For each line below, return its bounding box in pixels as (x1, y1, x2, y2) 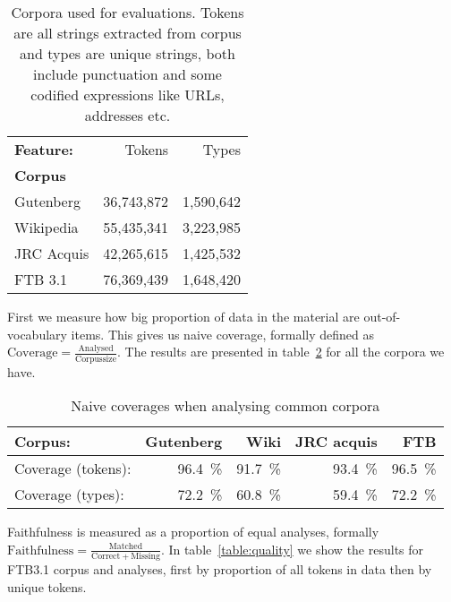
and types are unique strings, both (20, 43, 235, 64)
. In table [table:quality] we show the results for (160, 539, 424, 558)
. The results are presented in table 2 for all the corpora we (117, 342, 445, 361)
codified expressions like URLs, (30, 84, 225, 105)
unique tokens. (7, 577, 87, 596)
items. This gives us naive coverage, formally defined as (71, 324, 374, 343)
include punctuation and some (33, 64, 222, 84)
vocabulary (7, 324, 67, 343)
